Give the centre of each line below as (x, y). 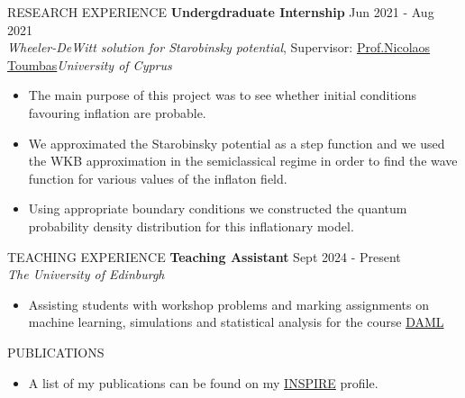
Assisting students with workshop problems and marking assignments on (229, 304)
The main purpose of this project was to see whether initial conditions (223, 95)
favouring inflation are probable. (117, 112)
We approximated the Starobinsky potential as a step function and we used (237, 143)
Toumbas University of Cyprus (90, 64)
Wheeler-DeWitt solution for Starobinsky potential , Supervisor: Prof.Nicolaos (219, 47)
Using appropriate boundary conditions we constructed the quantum (218, 208)
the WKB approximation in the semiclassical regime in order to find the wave (243, 161)
